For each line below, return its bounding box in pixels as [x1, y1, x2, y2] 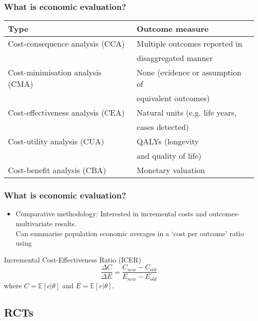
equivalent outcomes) [136, 92, 210, 104]
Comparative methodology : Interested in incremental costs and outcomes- [15, 208, 240, 219]
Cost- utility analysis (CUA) [8, 135, 104, 147]
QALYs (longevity [136, 135, 199, 147]
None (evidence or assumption [136, 66, 242, 78]
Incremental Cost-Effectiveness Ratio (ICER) [4, 254, 141, 264]
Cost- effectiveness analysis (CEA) [8, 107, 125, 119]
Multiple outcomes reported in [136, 38, 243, 50]
